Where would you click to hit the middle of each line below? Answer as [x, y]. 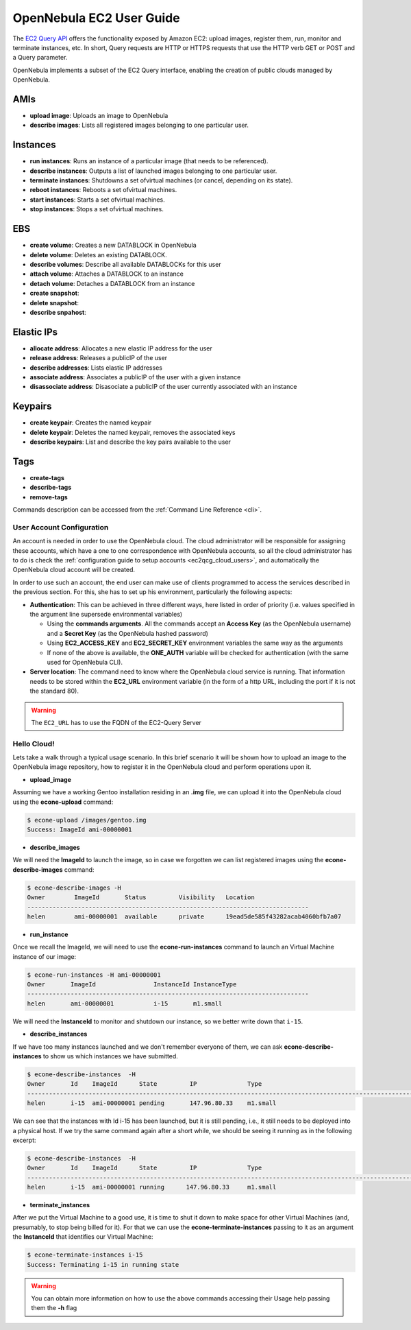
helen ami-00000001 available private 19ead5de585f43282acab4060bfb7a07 [184, 916]
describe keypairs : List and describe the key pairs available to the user [130, 442]
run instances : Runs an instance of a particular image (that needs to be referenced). [149, 161]
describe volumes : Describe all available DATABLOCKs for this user [126, 264]
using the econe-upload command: [63, 802]
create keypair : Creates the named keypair [91, 423]
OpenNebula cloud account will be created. [74, 570]
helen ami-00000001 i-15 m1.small [125, 1004]
